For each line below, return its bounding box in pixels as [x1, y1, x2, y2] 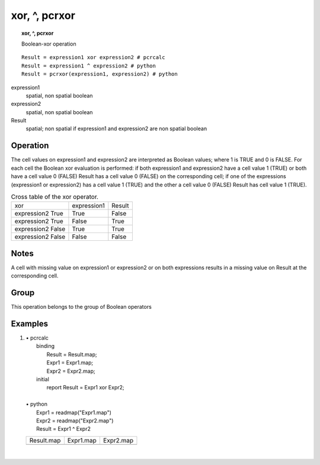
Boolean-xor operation [21, 40, 76, 47]
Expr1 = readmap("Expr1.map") [36, 409, 112, 416]
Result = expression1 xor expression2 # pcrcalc [21, 54, 165, 61]
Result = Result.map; [46, 351, 97, 358]
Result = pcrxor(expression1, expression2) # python [21, 71, 178, 77]
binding [36, 343, 55, 350]
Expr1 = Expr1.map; [46, 359, 94, 366]
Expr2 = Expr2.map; [46, 367, 95, 374]
